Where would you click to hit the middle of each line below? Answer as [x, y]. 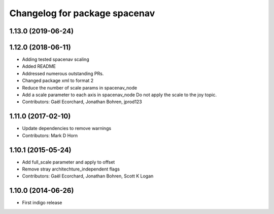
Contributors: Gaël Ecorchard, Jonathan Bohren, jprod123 [82, 102]
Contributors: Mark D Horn [50, 135]
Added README [39, 66]
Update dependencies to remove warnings [67, 129]
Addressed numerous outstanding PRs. [63, 73]
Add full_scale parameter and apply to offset [68, 162]
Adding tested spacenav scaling [56, 59]
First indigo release [42, 203]
